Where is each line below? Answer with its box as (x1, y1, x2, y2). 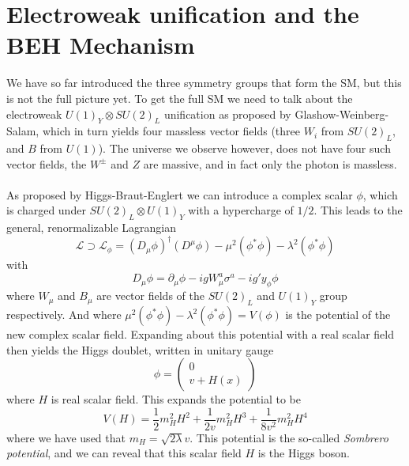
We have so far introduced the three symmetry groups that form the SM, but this (6, 74, 402, 91)
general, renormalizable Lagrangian (6, 219, 177, 236)
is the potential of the (285, 306, 391, 323)
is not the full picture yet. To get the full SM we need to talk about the (6, 89, 353, 106)
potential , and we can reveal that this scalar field (6, 445, 242, 461)
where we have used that (6, 429, 126, 445)
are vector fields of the (96, 287, 204, 304)
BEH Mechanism (6, 28, 195, 61)
